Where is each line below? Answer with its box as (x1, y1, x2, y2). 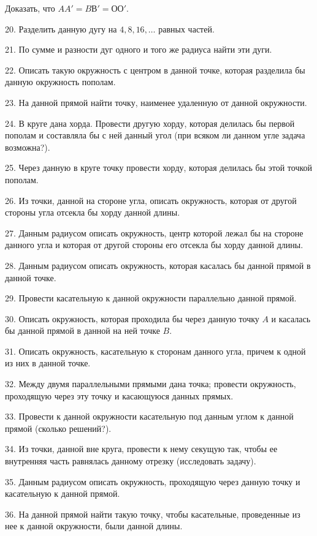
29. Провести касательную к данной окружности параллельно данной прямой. (5, 292, 297, 304)
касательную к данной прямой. (5, 487, 120, 500)
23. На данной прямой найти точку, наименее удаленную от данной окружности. (5, 96, 307, 108)
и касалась (271, 312, 311, 325)
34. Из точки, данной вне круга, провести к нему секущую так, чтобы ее (5, 442, 278, 455)
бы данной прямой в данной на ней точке (5, 324, 160, 337)
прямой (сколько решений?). (5, 421, 112, 434)
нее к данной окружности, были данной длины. (5, 519, 183, 532)
